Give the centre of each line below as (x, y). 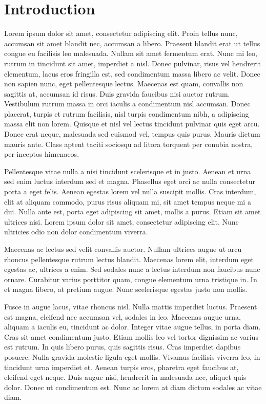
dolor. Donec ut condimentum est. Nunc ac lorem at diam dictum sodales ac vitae (133, 387)
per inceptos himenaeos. (42, 154)
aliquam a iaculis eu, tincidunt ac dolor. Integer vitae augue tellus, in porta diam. (132, 327)
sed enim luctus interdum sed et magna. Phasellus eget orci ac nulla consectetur (130, 181)
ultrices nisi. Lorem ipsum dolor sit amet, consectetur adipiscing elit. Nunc (121, 221)
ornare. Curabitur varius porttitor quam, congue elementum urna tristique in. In (131, 279)
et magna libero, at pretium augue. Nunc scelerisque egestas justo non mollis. (126, 289)
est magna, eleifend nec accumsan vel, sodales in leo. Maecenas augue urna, (122, 316)
